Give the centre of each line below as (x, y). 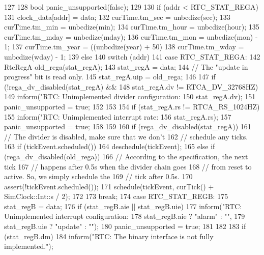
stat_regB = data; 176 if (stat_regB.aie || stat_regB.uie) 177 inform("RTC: (123, 206)
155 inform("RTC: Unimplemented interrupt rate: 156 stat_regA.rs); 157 (118, 116)
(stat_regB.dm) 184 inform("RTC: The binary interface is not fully (109, 236)
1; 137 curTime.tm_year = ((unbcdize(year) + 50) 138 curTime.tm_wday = (124, 47)
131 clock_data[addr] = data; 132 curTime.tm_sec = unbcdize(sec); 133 (117, 17)
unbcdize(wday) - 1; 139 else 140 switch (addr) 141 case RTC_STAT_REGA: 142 (132, 56)
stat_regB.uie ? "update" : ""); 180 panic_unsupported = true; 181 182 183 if (125, 226)
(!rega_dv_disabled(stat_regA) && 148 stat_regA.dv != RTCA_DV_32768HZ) (131, 86)
